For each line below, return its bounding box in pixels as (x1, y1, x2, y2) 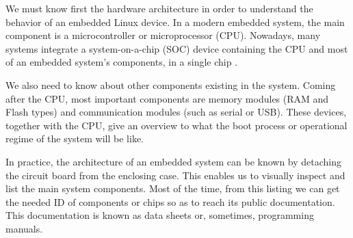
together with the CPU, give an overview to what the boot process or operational (5, 118, 348, 132)
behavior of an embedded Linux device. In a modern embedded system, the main (5, 14, 345, 29)
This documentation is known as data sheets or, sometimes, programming (5, 208, 314, 222)
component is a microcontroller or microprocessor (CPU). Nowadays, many (5, 28, 321, 42)
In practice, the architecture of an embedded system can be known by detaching (5, 154, 342, 168)
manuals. (5, 221, 43, 235)
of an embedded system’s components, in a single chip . (5, 55, 238, 69)
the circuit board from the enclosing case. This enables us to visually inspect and (5, 168, 345, 182)
